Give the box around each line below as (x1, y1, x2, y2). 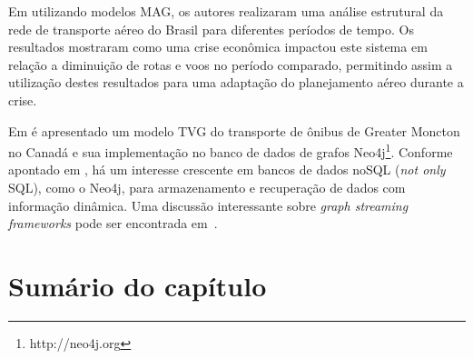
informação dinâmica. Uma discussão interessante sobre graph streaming (8, 195, 409, 214)
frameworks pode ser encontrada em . (8, 214, 218, 233)
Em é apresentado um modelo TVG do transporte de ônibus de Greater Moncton (8, 121, 460, 140)
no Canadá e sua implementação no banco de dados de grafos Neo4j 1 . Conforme (8, 140, 453, 161)
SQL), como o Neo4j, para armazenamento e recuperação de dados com (8, 178, 406, 196)
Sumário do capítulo (8, 266, 267, 304)
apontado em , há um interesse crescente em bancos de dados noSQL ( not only (8, 160, 446, 179)
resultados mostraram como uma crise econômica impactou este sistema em (8, 37, 428, 56)
